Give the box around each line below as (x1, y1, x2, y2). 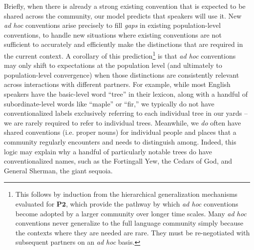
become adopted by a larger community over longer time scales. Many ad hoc (15, 208, 247, 218)
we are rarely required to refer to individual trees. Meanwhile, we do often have (4, 117, 241, 127)
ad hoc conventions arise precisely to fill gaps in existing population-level (4, 20, 221, 30)
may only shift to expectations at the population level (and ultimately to (4, 60, 222, 70)
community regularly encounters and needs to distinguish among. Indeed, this (4, 136, 236, 146)
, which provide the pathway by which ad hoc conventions (65, 198, 238, 208)
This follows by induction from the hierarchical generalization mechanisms (15, 189, 238, 199)
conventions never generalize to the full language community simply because (15, 218, 243, 228)
